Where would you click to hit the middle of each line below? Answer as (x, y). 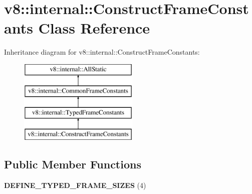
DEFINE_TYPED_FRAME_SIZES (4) (75, 185)
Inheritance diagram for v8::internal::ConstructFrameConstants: (102, 52)
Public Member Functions (73, 164)
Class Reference (94, 28)
